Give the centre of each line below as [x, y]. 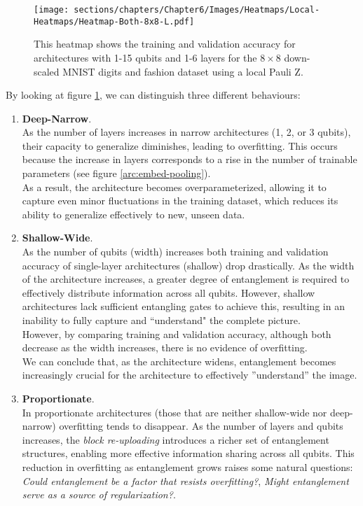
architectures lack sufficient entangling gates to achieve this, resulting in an [183, 306]
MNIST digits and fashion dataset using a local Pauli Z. [183, 71]
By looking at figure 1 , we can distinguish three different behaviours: [153, 95]
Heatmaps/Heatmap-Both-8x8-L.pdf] [114, 21]
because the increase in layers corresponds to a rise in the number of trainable [190, 159]
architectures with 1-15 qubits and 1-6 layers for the [145, 57]
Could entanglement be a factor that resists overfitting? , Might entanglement [185, 480]
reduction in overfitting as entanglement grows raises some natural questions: [187, 466]
